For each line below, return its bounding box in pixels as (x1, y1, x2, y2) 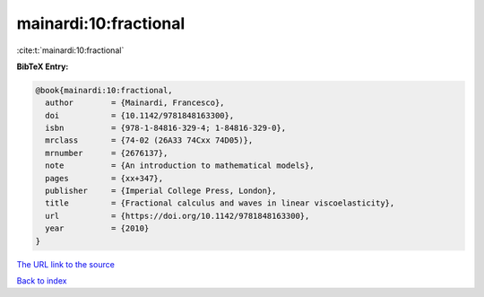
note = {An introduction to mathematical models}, (45, 161, 315, 170)
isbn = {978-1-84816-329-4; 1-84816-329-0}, (45, 123, 287, 134)
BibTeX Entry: (16, 61, 69, 72)
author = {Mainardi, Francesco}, (45, 98, 225, 108)
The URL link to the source (16, 258, 116, 269)
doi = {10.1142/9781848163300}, (45, 110, 235, 120)
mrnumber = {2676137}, (45, 148, 169, 158)
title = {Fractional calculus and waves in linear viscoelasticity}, (45, 198, 395, 208)
